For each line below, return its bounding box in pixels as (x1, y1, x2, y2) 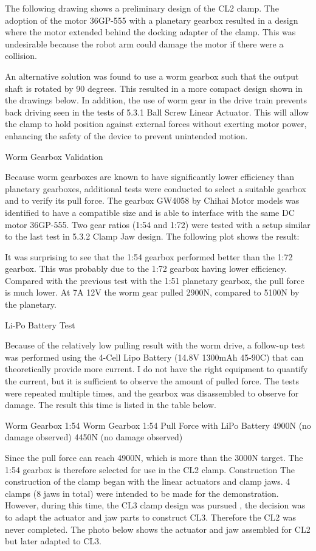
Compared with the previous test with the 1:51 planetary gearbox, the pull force (5, 274, 304, 286)
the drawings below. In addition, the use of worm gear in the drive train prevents (5, 94, 307, 106)
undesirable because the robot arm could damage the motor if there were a (5, 37, 284, 50)
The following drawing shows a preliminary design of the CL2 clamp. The (5, 2, 279, 14)
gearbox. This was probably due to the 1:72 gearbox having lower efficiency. (5, 262, 287, 275)
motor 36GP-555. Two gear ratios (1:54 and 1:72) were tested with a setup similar (5, 218, 311, 230)
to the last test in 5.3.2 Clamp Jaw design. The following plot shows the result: (5, 230, 300, 243)
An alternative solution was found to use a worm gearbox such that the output (5, 69, 299, 82)
